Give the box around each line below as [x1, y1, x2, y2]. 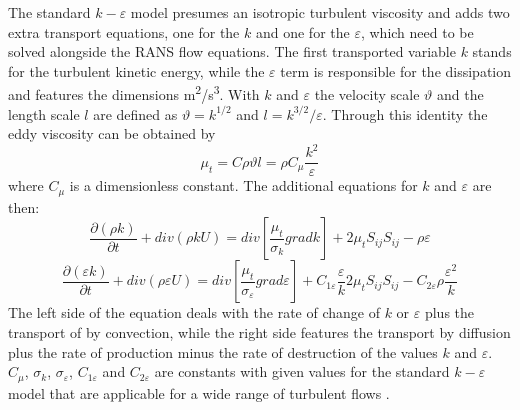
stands [472, 41, 512, 62]
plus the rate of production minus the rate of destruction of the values [8, 341, 438, 362]
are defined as [93, 103, 178, 124]
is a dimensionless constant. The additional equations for [69, 175, 418, 196]
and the [436, 84, 484, 105]
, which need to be [360, 21, 474, 42]
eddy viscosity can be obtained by [8, 123, 216, 144]
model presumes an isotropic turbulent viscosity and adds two [130, 2, 510, 22]
